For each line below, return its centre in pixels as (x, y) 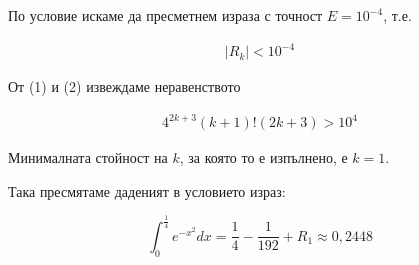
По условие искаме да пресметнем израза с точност (165, 15)
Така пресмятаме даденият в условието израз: (147, 190)
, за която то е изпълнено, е (263, 157)
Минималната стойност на (88, 157)
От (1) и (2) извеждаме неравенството (124, 86)
